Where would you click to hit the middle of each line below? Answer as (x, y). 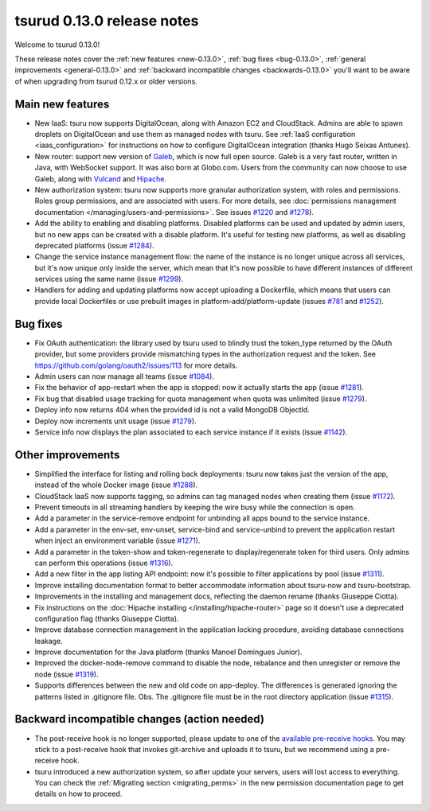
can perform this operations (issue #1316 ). (104, 563)
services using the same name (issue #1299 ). (109, 279)
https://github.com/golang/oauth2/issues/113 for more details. (136, 365)
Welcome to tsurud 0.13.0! (57, 45)
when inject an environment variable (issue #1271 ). (117, 540)
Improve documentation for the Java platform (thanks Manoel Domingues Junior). (168, 652)
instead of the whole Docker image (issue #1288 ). (116, 485)
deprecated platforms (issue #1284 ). (94, 245)
